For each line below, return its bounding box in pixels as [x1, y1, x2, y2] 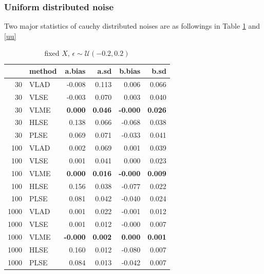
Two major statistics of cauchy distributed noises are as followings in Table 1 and [4, 20, 260, 31]
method [29, 66, 57, 76]
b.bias [119, 66, 141, 76]
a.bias [65, 66, 86, 76]
